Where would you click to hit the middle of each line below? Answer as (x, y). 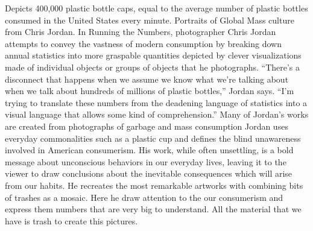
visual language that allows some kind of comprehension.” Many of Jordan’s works (157, 114)
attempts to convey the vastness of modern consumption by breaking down (143, 43)
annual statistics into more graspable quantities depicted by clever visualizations (153, 55)
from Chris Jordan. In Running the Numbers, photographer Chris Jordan (141, 32)
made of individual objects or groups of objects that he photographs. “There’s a (153, 67)
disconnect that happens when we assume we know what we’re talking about (147, 79)
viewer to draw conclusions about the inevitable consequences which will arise (149, 173)
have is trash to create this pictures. (71, 220)
